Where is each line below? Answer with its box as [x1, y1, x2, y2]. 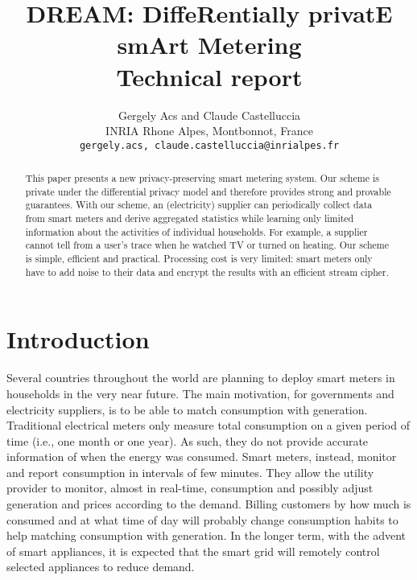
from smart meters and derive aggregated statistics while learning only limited [25, 212, 354, 225]
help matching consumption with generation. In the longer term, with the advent [6, 527, 407, 544]
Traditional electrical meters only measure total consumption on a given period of [6, 417, 410, 434]
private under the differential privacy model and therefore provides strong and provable [25, 184, 391, 198]
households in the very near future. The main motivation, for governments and [6, 385, 394, 401]
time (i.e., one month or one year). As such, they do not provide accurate [6, 432, 369, 449]
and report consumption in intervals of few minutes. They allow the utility [6, 463, 374, 480]
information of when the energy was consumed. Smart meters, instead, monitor [6, 448, 397, 465]
